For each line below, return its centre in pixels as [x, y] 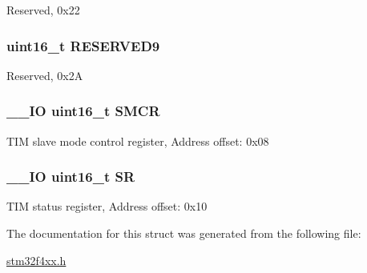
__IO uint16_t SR [71, 177]
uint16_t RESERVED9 [83, 45]
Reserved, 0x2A [45, 75]
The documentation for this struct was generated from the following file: [184, 233]
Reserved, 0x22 [43, 10]
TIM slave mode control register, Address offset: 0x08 [138, 141]
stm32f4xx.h [36, 260]
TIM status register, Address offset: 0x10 [107, 206]
